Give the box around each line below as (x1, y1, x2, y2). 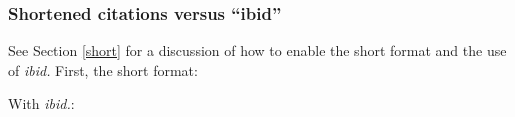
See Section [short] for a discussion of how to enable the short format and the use (8, 40, 507, 61)
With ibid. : (8, 93, 75, 114)
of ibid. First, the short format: (8, 59, 198, 80)
